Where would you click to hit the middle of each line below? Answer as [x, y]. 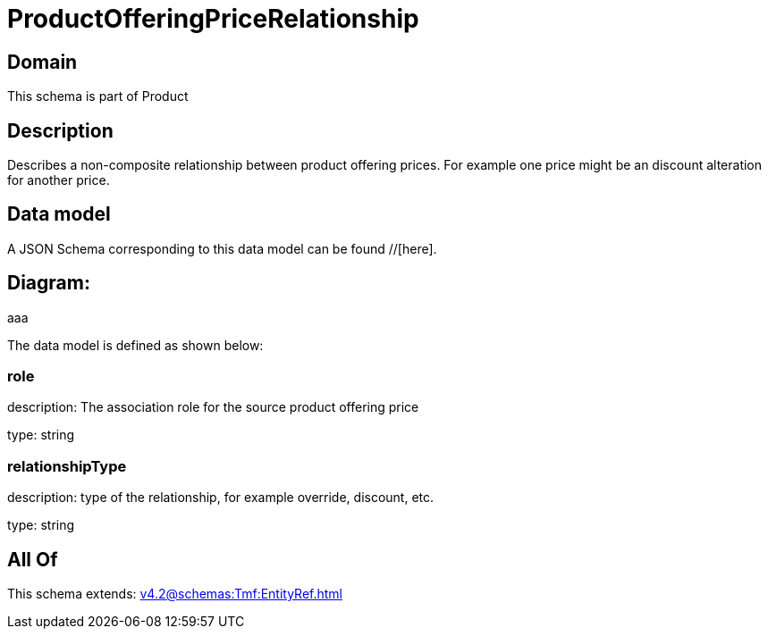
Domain [42, 62]
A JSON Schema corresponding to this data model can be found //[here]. [222, 248]
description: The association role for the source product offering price [213, 407]
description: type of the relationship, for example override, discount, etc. [221, 498]
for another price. [59, 180]
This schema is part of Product [98, 96]
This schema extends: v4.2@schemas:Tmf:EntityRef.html [175, 594]
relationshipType [67, 466]
